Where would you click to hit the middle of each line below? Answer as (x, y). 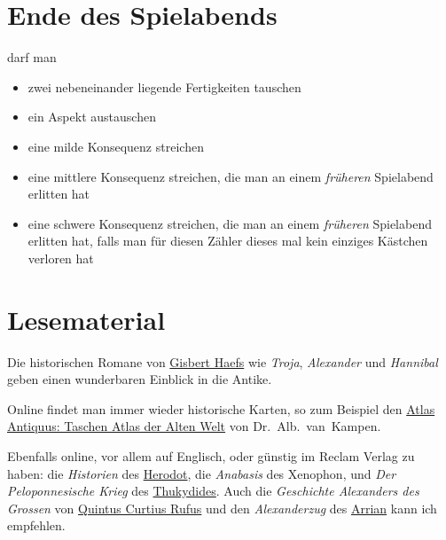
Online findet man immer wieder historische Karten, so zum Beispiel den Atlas (221, 408)
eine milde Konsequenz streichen (116, 146)
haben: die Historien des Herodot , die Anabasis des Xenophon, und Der (202, 473)
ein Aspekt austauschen (92, 117)
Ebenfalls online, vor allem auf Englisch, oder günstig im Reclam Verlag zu (211, 455)
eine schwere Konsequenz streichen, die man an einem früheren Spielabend (230, 223)
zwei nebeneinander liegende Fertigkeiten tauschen (164, 86)
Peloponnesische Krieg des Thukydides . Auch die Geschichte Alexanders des (213, 491)
